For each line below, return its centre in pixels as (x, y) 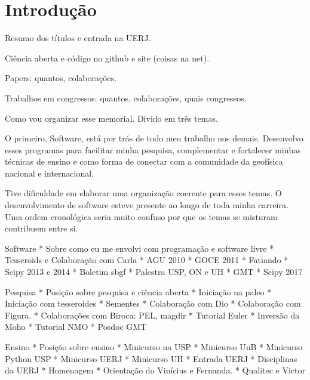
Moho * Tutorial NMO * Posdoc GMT (76, 327)
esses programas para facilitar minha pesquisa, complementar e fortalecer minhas (153, 149)
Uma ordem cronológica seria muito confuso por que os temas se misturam (141, 216)
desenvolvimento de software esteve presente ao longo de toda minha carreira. (147, 205)
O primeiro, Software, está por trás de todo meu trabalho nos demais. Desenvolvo (154, 138)
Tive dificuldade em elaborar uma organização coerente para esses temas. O (143, 193)
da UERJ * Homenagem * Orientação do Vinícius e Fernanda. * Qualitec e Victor (155, 370)
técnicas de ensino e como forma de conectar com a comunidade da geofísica (144, 161)
